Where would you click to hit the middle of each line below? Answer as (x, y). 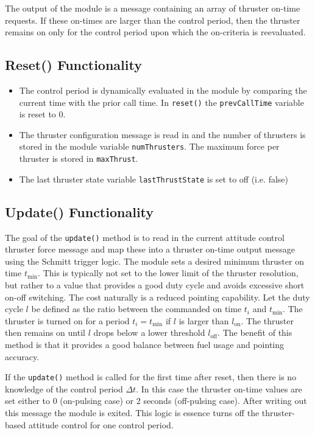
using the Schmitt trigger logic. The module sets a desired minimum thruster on (154, 261)
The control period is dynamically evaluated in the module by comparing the (163, 90)
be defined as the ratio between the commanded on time (136, 309)
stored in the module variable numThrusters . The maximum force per (149, 146)
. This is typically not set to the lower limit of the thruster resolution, (168, 273)
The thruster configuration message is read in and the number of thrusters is (162, 134)
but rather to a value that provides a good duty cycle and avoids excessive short (155, 285)
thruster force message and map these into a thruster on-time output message (150, 249)
